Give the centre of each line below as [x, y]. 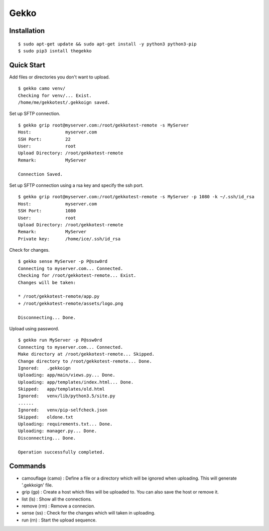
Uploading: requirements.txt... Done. [66, 424]
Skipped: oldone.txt [46, 417]
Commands [28, 466]
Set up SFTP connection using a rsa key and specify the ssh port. [76, 185]
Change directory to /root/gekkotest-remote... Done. [85, 361]
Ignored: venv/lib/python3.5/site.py [67, 396]
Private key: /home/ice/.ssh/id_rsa [69, 239]
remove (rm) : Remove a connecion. [59, 506]
